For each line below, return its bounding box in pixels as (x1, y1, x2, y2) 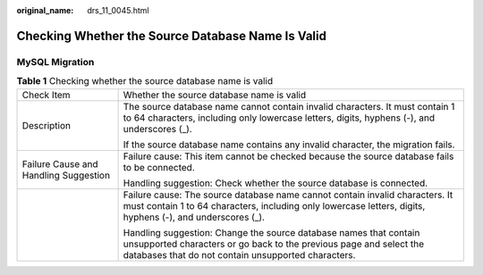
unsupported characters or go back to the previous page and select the (123, 237, 425, 250)
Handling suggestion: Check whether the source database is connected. (123, 177, 428, 189)
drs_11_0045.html (87, 5, 149, 15)
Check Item (21, 88, 71, 101)
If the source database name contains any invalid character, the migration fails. (123, 138, 455, 151)
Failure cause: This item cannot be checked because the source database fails (123, 150, 454, 162)
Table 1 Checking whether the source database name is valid (16, 75, 273, 87)
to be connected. (123, 161, 196, 173)
